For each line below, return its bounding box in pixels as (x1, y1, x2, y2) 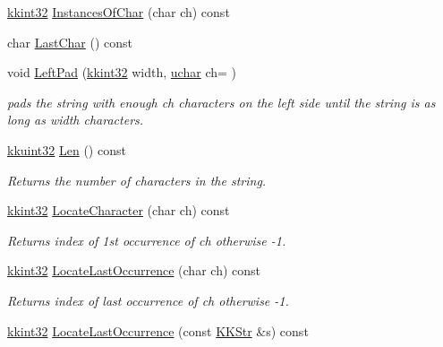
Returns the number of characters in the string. (7, 170, 267, 189)
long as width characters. (7, 110, 144, 129)
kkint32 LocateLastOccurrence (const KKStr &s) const (7, 321, 309, 340)
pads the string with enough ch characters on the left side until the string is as (7, 92, 436, 111)
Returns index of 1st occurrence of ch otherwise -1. (7, 230, 286, 249)
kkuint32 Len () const (7, 140, 126, 159)
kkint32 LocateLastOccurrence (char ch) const (7, 261, 260, 280)
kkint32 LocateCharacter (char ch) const (7, 201, 230, 220)
